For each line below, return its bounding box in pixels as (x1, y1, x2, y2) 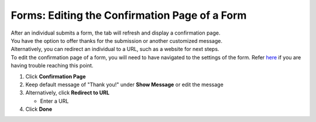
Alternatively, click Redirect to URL (25, 89, 109, 96)
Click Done (25, 106, 53, 113)
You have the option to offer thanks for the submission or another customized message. (11, 37, 222, 44)
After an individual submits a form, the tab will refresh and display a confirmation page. (11, 29, 221, 36)
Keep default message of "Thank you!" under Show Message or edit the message (25, 81, 224, 88)
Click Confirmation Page (25, 73, 86, 80)
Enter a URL (40, 97, 69, 104)
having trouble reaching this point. (11, 62, 94, 69)
